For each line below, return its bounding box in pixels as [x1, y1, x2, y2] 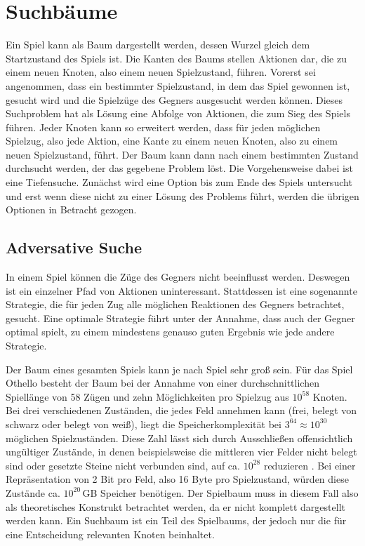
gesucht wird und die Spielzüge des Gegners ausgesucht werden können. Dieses [6, 92, 343, 107]
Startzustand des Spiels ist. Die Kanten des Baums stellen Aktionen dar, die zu [6, 51, 347, 65]
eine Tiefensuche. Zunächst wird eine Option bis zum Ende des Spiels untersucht [6, 175, 352, 189]
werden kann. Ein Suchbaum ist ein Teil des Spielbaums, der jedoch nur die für [6, 513, 347, 528]
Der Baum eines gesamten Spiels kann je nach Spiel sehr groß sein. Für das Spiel [6, 361, 353, 376]
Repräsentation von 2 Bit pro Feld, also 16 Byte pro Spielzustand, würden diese [6, 472, 349, 486]
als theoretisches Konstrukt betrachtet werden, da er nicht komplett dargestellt [6, 499, 345, 514]
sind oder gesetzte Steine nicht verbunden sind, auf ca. [6, 458, 240, 472]
